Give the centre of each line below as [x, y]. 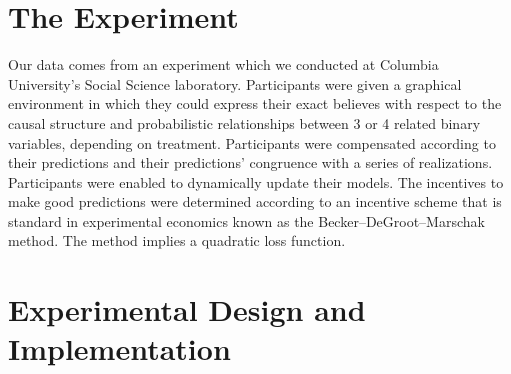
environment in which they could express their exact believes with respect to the [255, 103]
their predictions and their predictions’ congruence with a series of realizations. [250, 162]
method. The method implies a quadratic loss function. [177, 240]
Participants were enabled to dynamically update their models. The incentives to [256, 181]
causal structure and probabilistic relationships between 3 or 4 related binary [244, 122]
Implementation [119, 348]
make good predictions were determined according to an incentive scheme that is [255, 201]
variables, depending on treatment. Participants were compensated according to [252, 142]
